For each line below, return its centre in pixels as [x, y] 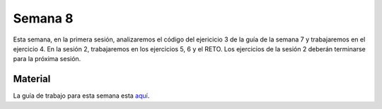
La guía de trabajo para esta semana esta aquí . [81, 96]
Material [32, 79]
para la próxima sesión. [47, 59]
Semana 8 [43, 18]
